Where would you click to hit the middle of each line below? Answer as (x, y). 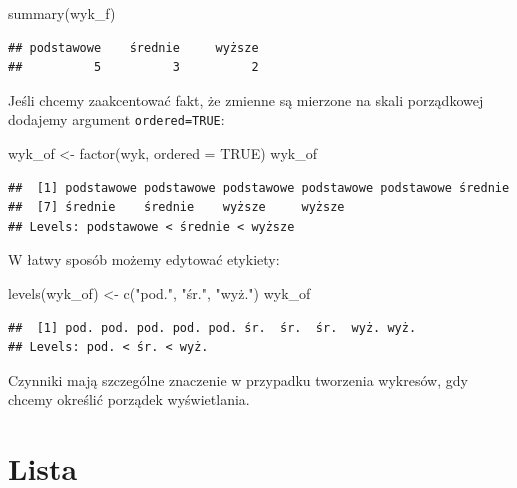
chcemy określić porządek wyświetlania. (129, 399)
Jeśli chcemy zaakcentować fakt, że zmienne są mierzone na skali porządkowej (246, 99)
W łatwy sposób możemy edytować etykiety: (144, 259)
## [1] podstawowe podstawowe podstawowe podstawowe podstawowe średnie (259, 187)
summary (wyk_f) (62, 13)
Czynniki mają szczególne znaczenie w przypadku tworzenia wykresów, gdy (238, 379)
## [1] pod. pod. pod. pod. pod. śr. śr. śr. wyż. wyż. (212, 327)
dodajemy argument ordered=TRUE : (116, 119)
